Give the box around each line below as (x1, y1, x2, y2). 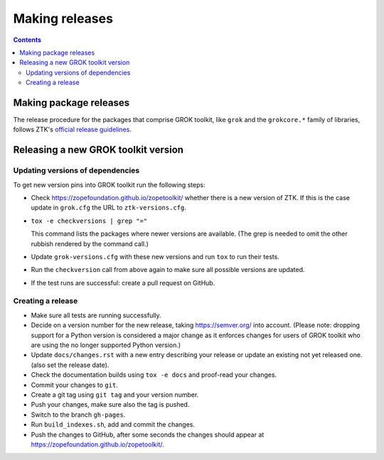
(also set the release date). (31, 361, 110, 369)
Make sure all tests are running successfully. (31, 311, 161, 319)
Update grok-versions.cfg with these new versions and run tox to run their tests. (31, 252, 280, 261)
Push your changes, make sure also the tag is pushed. (31, 400, 190, 409)
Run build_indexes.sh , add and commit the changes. (31, 420, 196, 429)
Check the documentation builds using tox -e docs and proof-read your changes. (31, 371, 277, 379)
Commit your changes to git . (31, 380, 119, 389)
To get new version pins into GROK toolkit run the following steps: (13, 180, 206, 189)
